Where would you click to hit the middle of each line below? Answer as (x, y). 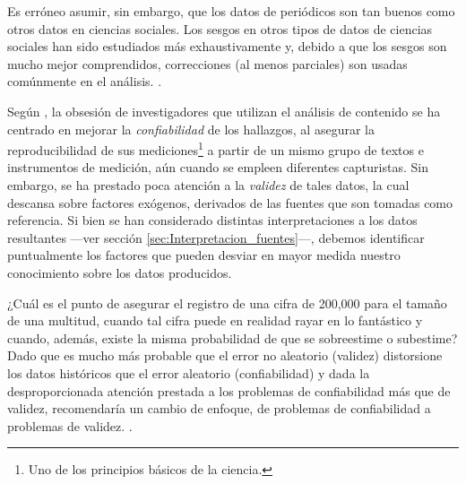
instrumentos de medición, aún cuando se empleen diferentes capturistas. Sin (218, 167)
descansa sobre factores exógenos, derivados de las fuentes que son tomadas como (230, 202)
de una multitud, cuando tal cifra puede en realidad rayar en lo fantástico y (215, 320)
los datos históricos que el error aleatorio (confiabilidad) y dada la (189, 372)
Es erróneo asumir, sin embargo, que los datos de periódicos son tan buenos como (231, 11)
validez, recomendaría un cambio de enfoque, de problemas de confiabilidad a (219, 408)
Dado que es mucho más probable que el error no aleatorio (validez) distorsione (225, 355)
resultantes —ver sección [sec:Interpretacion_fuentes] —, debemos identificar (216, 237)
